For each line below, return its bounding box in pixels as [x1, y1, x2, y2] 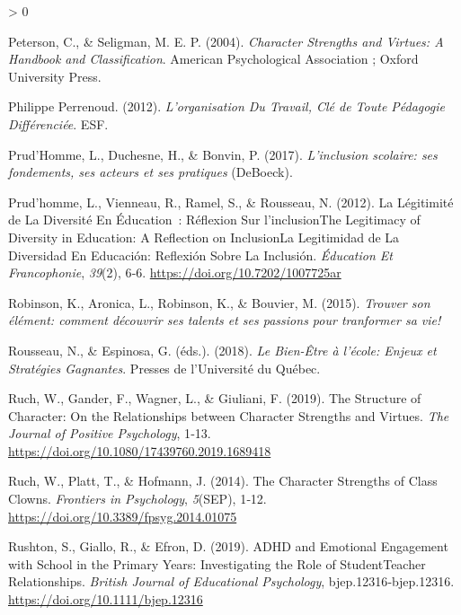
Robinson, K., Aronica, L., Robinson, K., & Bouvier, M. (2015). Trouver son [8, 293, 430, 312]
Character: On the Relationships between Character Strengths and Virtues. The [8, 406, 449, 425]
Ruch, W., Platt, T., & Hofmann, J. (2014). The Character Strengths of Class [8, 471, 438, 490]
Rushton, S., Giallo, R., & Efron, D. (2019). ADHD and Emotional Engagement [8, 537, 448, 556]
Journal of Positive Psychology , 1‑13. [8, 424, 211, 443]
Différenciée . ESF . [8, 114, 109, 133]
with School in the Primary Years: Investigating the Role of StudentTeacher [8, 554, 426, 573]
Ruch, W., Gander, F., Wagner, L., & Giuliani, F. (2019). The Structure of [8, 389, 421, 408]
